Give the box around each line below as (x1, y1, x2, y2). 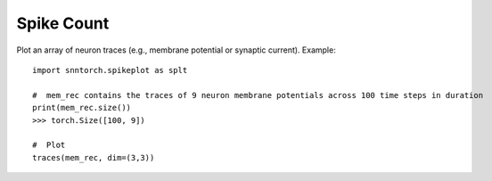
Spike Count (16, 13, 110, 33)
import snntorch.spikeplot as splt (32, 65, 188, 75)
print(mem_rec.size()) (32, 103, 132, 113)
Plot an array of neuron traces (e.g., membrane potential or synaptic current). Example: (16, 45, 336, 55)
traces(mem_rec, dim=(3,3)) (32, 152, 155, 162)
